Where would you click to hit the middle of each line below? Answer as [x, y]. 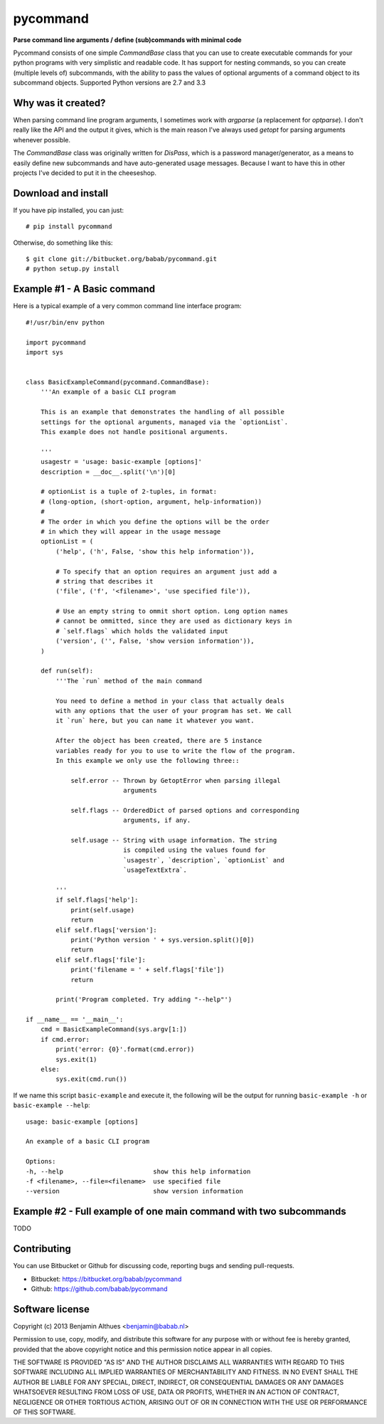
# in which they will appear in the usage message [130, 531]
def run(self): [67, 671]
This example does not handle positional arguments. [134, 432]
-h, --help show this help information [138, 1171]
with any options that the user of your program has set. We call [174, 711]
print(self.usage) [103, 910]
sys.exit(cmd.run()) [91, 1079]
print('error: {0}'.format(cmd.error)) [125, 1049]
